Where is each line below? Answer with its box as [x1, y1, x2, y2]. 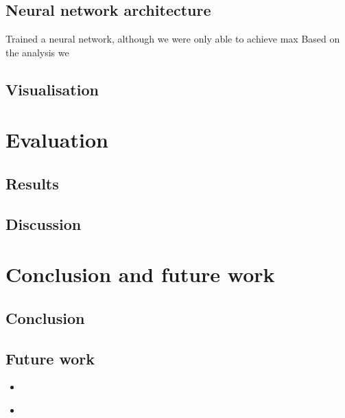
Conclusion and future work [5, 260, 275, 288]
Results [5, 172, 59, 194]
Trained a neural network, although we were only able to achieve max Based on [5, 32, 340, 46]
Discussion [5, 213, 82, 234]
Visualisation [5, 78, 99, 100]
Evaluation [5, 126, 108, 154]
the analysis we [5, 45, 69, 59]
